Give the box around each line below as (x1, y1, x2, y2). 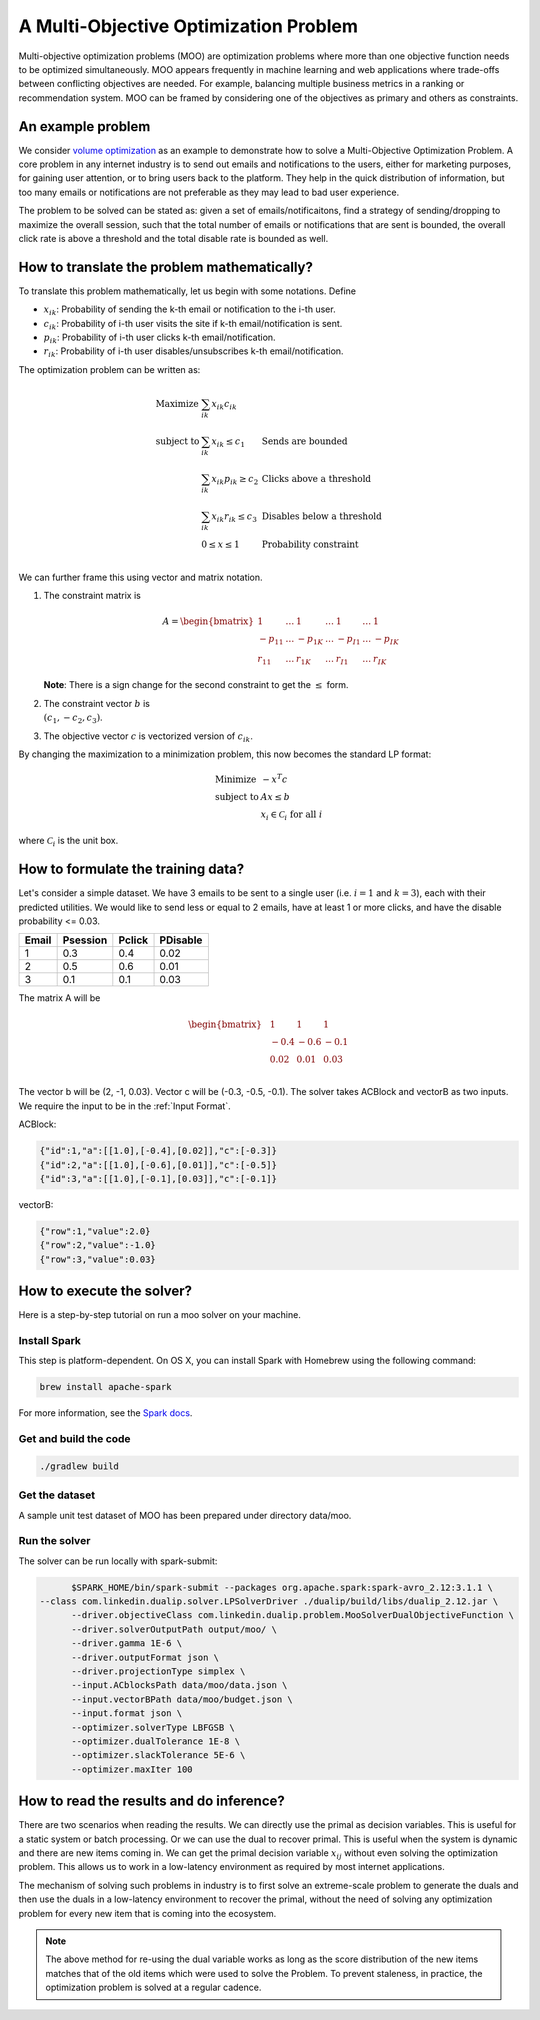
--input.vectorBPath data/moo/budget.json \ (71, 1693, 294, 1705)
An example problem (18, 118, 151, 135)
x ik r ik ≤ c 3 (211, 510, 257, 524)
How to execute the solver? (18, 1283, 193, 1300)
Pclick (118, 933, 149, 947)
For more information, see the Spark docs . (18, 1407, 193, 1419)
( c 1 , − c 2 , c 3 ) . (43, 711, 104, 725)
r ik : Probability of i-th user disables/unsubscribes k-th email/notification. (43, 345, 344, 360)
